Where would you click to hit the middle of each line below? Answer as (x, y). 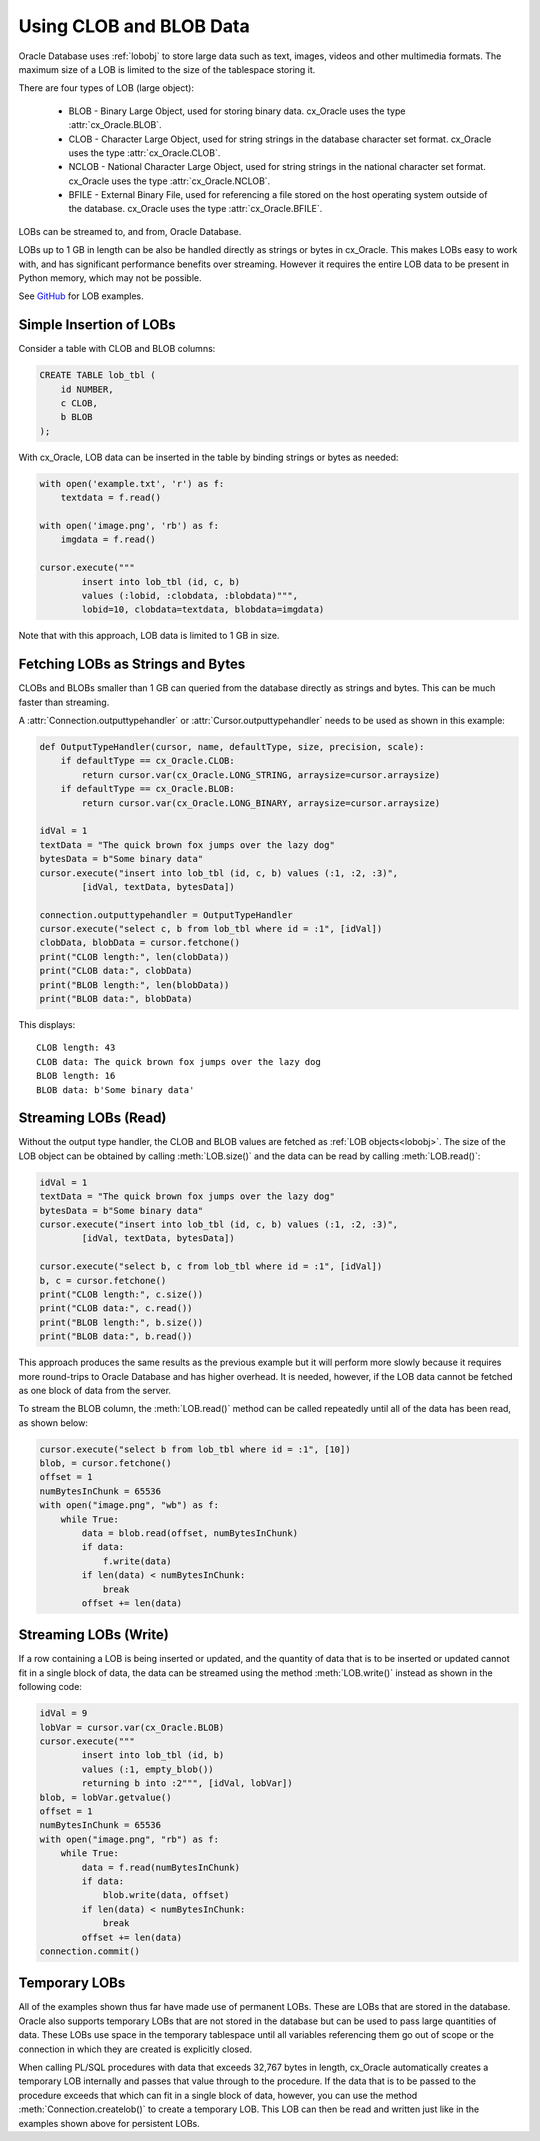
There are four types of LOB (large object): (106, 88)
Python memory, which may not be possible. (110, 278)
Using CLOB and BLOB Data (134, 26)
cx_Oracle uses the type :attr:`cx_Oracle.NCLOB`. (169, 181)
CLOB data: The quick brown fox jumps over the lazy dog (179, 1061)
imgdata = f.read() (108, 539)
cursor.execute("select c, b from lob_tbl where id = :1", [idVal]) (211, 929)
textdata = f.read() (111, 498)
